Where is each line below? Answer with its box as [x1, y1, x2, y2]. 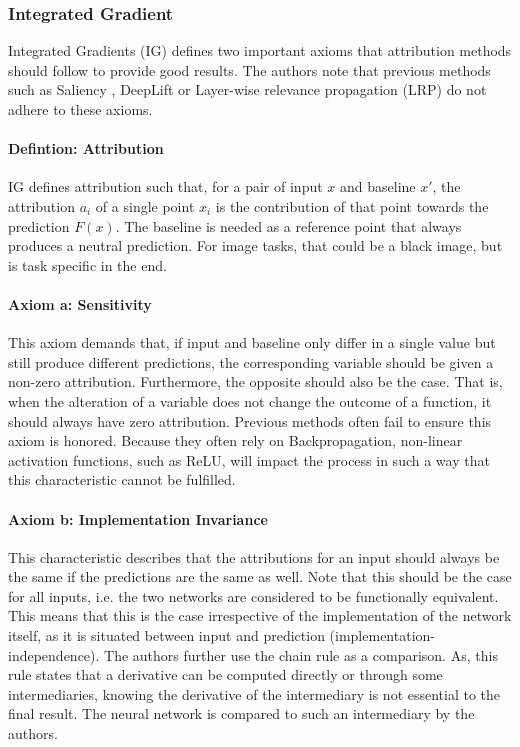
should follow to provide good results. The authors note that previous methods [8, 59, 491, 80]
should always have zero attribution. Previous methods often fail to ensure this [8, 410, 492, 431]
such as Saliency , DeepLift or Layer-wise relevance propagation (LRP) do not [8, 79, 487, 100]
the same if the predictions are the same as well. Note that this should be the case [8, 566, 512, 587]
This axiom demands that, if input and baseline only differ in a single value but [8, 332, 496, 353]
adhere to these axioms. [8, 99, 153, 119]
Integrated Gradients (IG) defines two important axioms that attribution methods [8, 40, 512, 61]
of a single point [95, 195, 195, 216]
